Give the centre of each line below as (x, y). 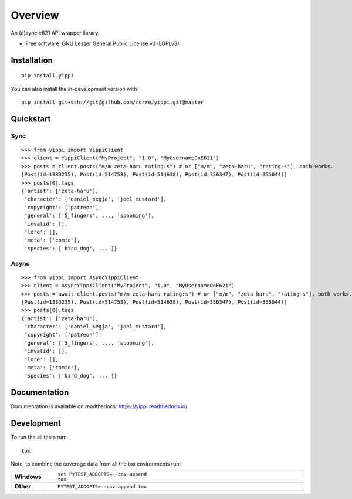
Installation (32, 60)
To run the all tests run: (39, 437)
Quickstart (31, 119)
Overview (35, 15)
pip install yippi (48, 76)
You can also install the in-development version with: (75, 89)
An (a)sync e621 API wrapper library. (55, 33)
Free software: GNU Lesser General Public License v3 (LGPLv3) (102, 43)
